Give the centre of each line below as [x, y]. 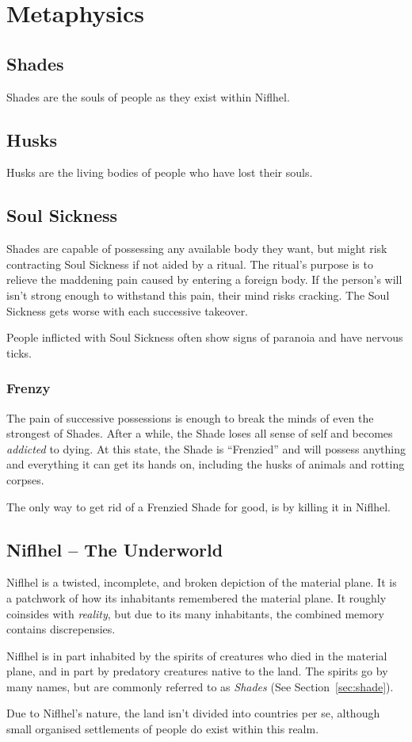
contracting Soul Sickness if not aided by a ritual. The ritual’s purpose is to [190, 264]
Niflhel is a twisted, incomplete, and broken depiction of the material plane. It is [202, 582]
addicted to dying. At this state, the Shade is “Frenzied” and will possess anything [206, 448]
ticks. [19, 352]
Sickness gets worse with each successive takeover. [128, 310]
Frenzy [29, 388]
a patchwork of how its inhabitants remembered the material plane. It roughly [196, 597]
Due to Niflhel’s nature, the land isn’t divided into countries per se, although [193, 713]
